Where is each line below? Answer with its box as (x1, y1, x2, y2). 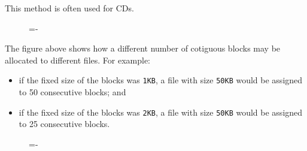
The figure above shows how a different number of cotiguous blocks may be (5, 42, 281, 55)
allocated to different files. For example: (5, 53, 151, 66)
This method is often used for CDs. (5, 2, 134, 14)
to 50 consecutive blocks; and (19, 86, 126, 98)
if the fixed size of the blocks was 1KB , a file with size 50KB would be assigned (19, 74, 303, 86)
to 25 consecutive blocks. (19, 117, 110, 130)
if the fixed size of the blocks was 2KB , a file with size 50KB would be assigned (19, 105, 303, 118)
